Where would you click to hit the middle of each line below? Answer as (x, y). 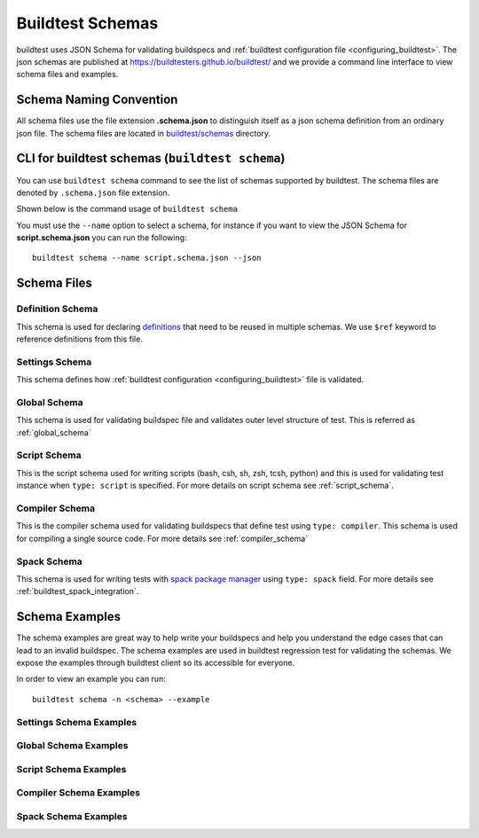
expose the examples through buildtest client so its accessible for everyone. (156, 662)
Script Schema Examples (71, 769)
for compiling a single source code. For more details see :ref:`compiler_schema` (162, 538)
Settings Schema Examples (77, 722)
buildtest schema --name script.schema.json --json (147, 258)
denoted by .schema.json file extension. (93, 192)
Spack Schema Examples (72, 816)
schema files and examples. (67, 74)
